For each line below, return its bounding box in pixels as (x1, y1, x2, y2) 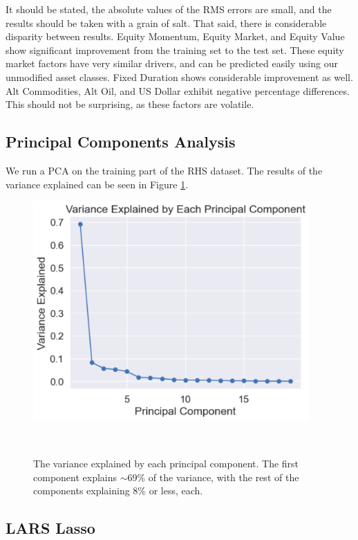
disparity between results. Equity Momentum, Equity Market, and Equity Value (6, 29, 345, 44)
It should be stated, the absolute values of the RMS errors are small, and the (6, 2, 332, 16)
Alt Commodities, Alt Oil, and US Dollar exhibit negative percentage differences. (6, 83, 350, 98)
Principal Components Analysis (6, 131, 236, 152)
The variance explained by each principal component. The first (33, 456, 299, 470)
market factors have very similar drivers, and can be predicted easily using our (6, 56, 338, 71)
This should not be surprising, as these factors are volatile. (6, 97, 254, 111)
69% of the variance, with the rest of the (127, 469, 299, 484)
